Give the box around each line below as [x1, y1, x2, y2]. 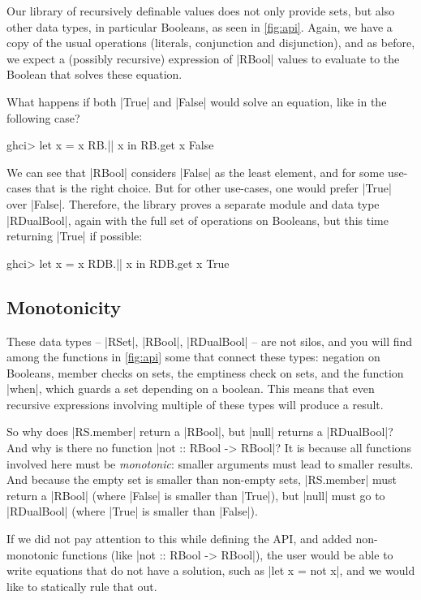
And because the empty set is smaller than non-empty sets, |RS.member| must [6, 471, 397, 488]
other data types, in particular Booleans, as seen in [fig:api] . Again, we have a [6, 18, 393, 35]
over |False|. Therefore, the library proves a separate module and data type [6, 195, 380, 212]
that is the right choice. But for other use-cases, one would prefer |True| [35, 179, 392, 196]
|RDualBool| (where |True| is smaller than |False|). [6, 503, 258, 520]
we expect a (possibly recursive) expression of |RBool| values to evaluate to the [6, 50, 400, 67]
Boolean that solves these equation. [6, 66, 183, 83]
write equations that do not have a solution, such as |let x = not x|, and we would [6, 562, 415, 579]
